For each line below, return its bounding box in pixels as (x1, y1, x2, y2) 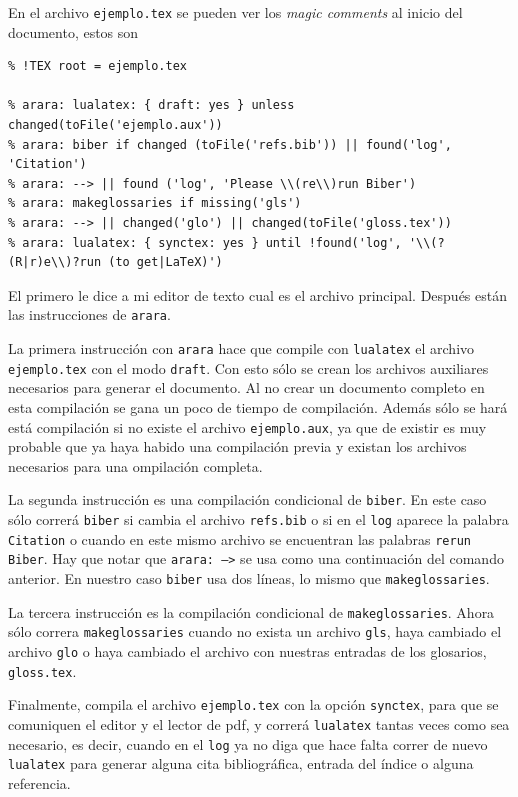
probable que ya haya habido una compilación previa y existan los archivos (8, 436, 467, 457)
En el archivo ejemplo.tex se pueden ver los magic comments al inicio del (8, 2, 463, 22)
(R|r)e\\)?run (8, 255, 102, 270)
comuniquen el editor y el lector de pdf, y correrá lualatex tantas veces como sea (8, 713, 510, 734)
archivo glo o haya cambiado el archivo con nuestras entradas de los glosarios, (8, 640, 487, 661)
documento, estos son (8, 21, 139, 42)
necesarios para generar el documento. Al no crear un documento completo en (8, 377, 485, 398)
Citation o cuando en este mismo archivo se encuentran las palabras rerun (8, 528, 471, 549)
